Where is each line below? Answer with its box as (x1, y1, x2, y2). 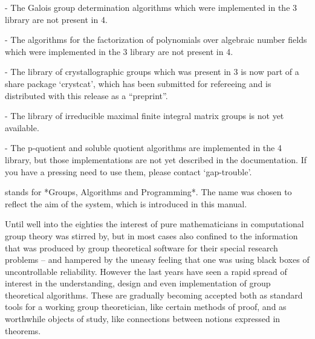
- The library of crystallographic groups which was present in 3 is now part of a (5, 65, 299, 78)
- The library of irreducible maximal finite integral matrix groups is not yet (5, 109, 284, 122)
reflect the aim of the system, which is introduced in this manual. (5, 197, 247, 210)
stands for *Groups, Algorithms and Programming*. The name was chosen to (5, 186, 292, 198)
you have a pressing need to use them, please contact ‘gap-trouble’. (5, 165, 252, 178)
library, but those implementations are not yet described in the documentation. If (5, 153, 307, 166)
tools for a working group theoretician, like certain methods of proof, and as (5, 300, 287, 313)
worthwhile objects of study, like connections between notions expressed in (5, 312, 281, 325)
